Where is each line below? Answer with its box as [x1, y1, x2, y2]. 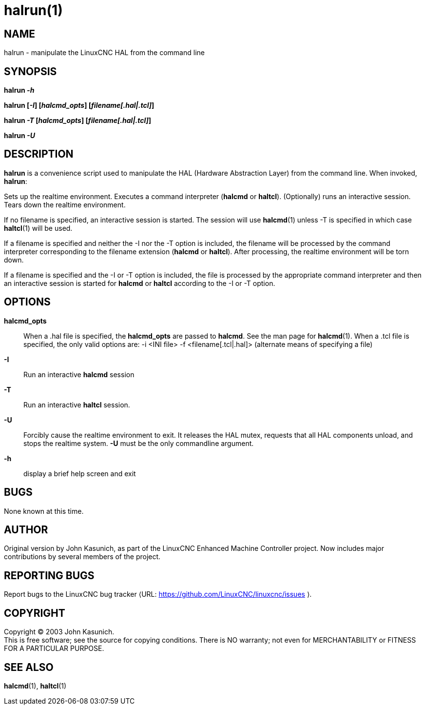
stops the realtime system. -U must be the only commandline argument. [23, 439, 254, 447]
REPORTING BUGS [4, 569, 95, 582]
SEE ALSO [4, 661, 54, 673]
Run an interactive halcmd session [23, 370, 135, 379]
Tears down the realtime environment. [4, 200, 126, 209]
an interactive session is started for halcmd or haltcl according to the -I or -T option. [4, 279, 275, 287]
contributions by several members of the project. [4, 552, 161, 561]
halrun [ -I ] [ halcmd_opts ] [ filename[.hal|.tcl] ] [4, 101, 155, 110]
